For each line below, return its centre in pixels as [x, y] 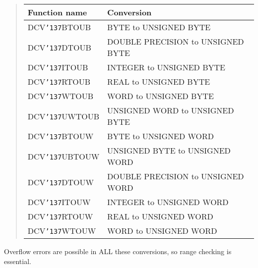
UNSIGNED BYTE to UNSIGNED [169, 150]
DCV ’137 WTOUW [62, 231]
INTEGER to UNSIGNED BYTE [166, 67]
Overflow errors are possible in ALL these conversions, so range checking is [118, 251]
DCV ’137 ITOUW [59, 202]
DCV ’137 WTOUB [61, 96]
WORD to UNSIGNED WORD [162, 231]
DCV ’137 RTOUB [59, 81]
